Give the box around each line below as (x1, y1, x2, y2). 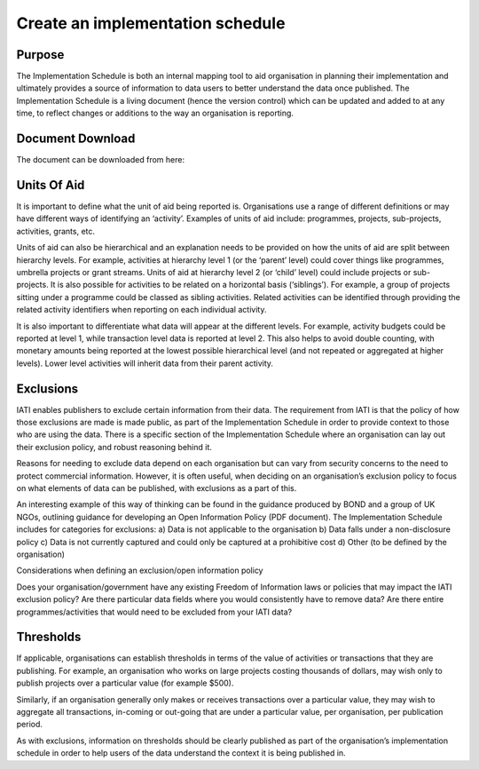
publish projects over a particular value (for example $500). (16, 678, 234, 688)
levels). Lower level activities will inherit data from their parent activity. (16, 358, 274, 369)
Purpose (16, 47, 65, 62)
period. (16, 719, 43, 730)
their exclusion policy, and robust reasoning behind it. (16, 441, 213, 452)
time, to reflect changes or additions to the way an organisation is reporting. (16, 107, 294, 119)
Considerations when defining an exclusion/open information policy (16, 565, 263, 576)
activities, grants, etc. (16, 226, 96, 236)
